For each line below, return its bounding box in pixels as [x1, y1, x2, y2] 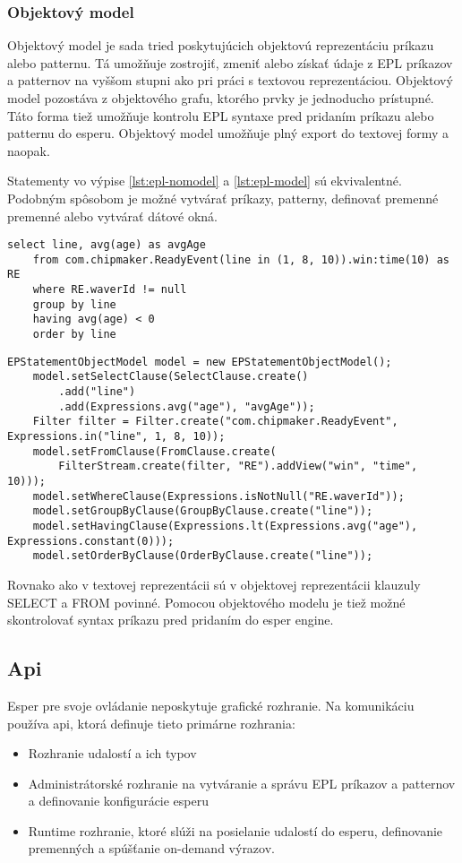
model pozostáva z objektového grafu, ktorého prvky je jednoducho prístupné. [7, 89, 434, 107]
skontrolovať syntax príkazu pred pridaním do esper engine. [7, 610, 334, 629]
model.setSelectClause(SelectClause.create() [32, 370, 309, 384]
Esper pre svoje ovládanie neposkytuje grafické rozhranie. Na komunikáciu [7, 695, 415, 714]
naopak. [7, 141, 50, 160]
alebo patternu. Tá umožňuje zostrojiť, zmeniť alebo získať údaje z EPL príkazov [7, 53, 453, 72]
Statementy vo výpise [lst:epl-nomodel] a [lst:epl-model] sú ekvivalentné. [7, 171, 402, 190]
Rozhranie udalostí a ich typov [28, 744, 197, 763]
